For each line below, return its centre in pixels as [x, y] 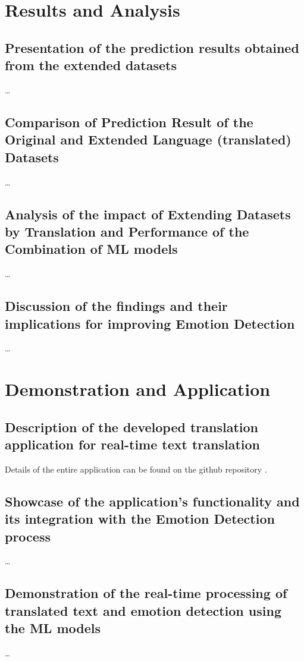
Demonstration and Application [138, 389]
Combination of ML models [91, 249]
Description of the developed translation [132, 426]
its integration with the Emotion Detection [140, 519]
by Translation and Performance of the [127, 231]
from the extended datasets [91, 65]
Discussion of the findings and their [116, 306]
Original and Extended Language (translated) [148, 139]
